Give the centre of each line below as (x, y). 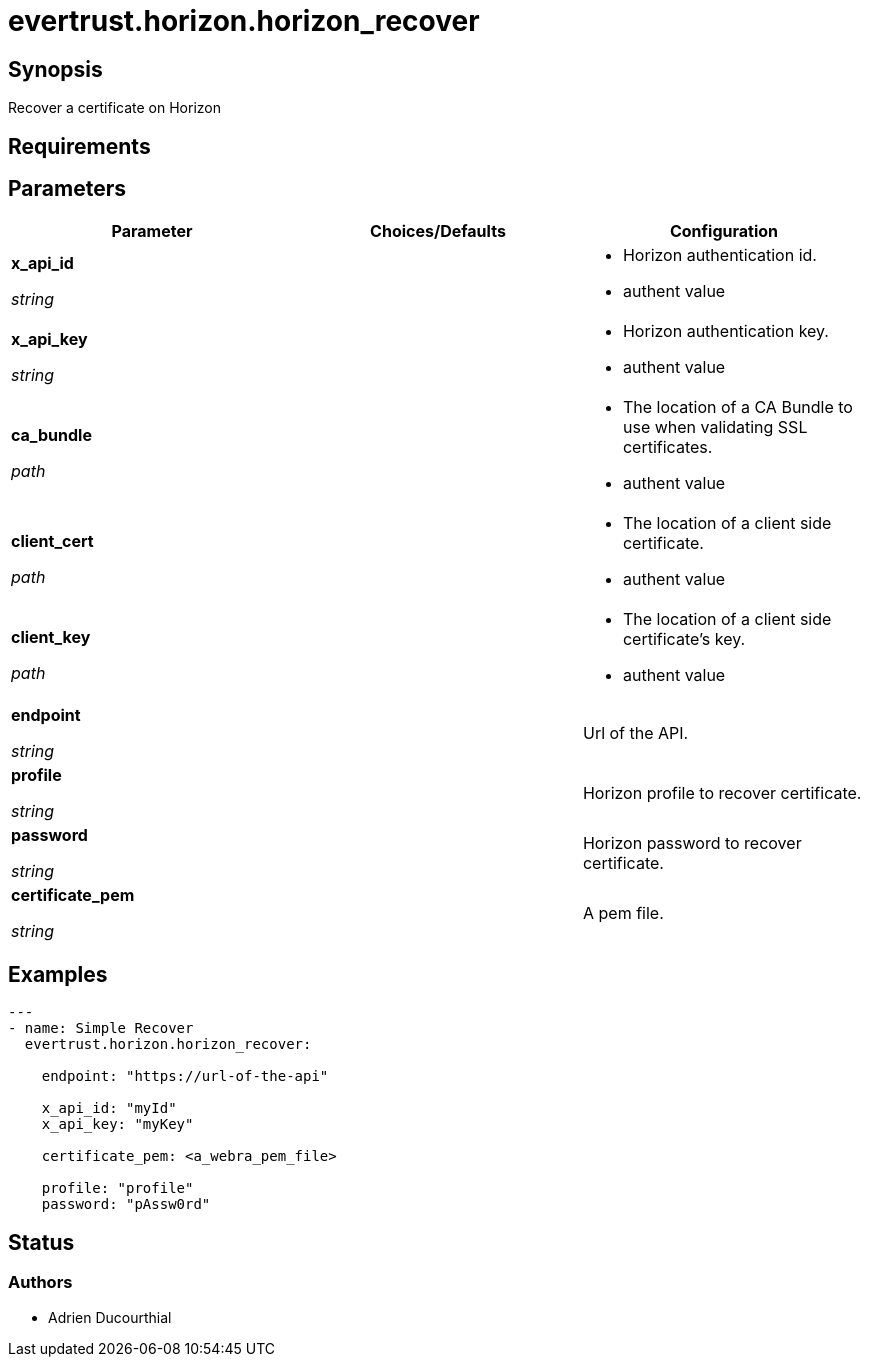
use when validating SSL (715, 427)
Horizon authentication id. (719, 255)
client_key (51, 637)
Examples (58, 974)
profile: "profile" (117, 1188)
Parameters (67, 189)
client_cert (52, 541)
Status (41, 1242)
